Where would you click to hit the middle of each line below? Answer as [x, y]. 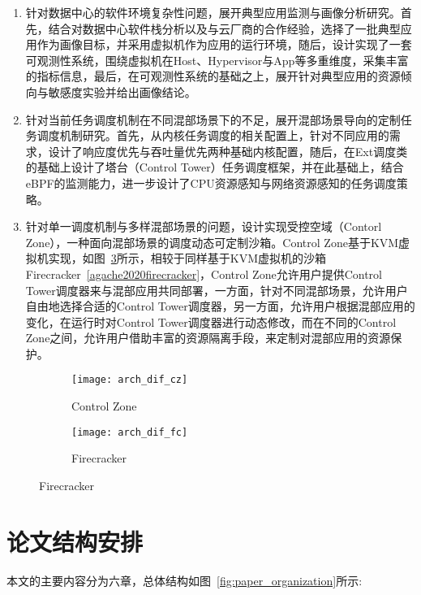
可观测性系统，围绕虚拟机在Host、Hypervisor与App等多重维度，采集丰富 [217, 60]
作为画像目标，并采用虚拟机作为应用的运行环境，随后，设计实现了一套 [224, 44]
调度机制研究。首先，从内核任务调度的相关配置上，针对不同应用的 [213, 135]
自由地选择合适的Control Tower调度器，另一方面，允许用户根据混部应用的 [220, 306]
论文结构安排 [75, 541]
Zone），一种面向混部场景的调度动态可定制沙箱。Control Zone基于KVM [212, 242]
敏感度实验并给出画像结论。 [122, 91]
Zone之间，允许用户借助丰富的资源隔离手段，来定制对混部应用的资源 [208, 338]
